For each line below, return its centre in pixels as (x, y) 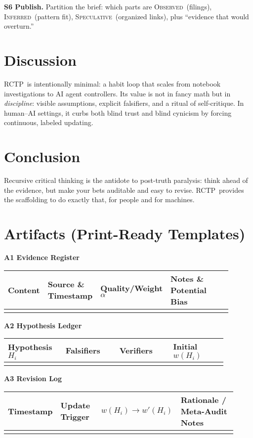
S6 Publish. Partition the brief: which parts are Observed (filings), (108, 6)
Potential (189, 290)
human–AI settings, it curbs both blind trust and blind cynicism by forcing (118, 112)
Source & (66, 284)
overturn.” (19, 26)
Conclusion (42, 156)
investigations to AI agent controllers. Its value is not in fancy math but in (117, 93)
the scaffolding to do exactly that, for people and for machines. (99, 199)
